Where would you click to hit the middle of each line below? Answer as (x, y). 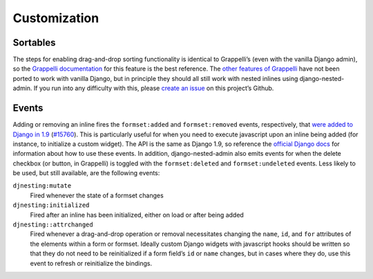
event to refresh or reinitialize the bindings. (91, 263)
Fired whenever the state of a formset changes (97, 195)
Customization (56, 18)
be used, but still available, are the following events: (86, 173)
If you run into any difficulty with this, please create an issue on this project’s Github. (154, 88)
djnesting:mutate (42, 186)
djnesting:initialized (51, 205)
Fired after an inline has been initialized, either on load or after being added (137, 215)
